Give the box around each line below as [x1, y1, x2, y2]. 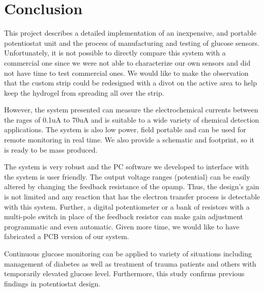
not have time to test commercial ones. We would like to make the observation [4, 67, 249, 78]
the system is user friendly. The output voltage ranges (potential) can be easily [4, 171, 250, 182]
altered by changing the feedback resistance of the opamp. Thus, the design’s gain [4, 181, 259, 192]
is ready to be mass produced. [4, 144, 98, 155]
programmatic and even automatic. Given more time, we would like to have [4, 221, 240, 231]
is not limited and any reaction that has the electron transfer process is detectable [4, 191, 260, 202]
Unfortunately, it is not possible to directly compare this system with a [4, 47, 226, 58]
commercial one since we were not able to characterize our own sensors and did [4, 57, 251, 68]
